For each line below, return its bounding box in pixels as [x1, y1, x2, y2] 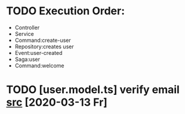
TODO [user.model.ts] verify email [6, 83, 180, 97]
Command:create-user [14, 36, 72, 44]
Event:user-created [14, 49, 63, 56]
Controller [14, 24, 40, 31]
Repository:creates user [14, 43, 74, 50]
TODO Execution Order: [6, 4, 125, 18]
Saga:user [14, 56, 41, 63]
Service [14, 30, 34, 37]
